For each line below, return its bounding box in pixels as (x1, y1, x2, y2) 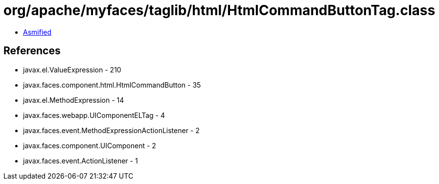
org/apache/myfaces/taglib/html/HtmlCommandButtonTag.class (3, 2, 436, 19)
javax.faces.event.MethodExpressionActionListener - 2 (23, 126, 200, 135)
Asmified (23, 27, 52, 36)
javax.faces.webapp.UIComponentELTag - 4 (23, 111, 165, 119)
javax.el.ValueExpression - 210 (23, 65, 121, 74)
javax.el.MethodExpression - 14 (23, 95, 124, 104)
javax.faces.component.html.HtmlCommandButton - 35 (23, 80, 201, 89)
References (3, 45, 61, 57)
